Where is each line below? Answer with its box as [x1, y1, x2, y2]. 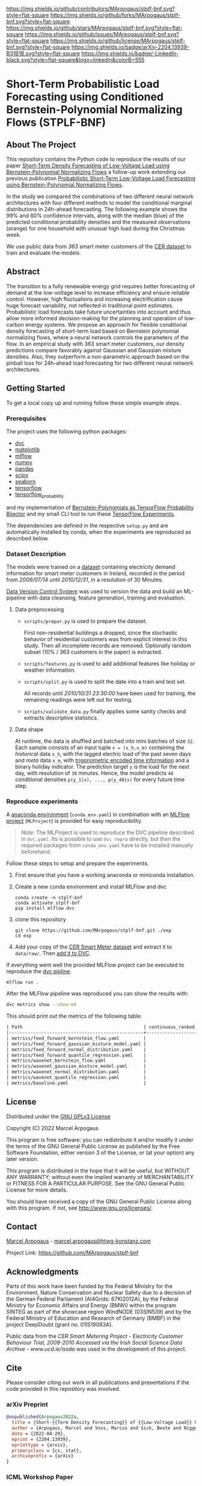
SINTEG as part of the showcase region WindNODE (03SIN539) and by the [6, 1308, 191, 1316]
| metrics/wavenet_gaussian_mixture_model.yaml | [6, 1063, 147, 1070]
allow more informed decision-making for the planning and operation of [6, 314, 183, 321]
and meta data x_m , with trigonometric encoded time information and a [14, 757, 189, 764]
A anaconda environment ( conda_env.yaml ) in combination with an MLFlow [6, 811, 190, 818]
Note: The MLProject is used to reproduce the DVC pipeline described [20, 829, 194, 836]
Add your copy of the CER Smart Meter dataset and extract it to [14, 943, 173, 950]
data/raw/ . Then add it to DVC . [14, 950, 91, 957]
